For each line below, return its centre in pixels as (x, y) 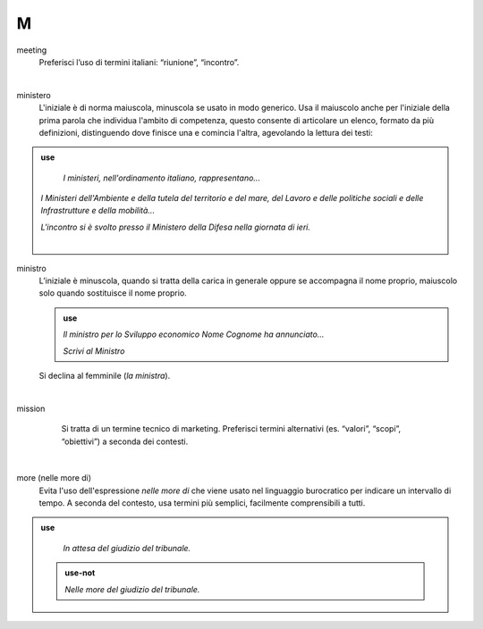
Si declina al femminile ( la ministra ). (105, 375)
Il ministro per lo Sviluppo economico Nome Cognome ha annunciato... (194, 334)
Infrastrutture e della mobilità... (98, 211)
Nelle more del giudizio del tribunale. (132, 589)
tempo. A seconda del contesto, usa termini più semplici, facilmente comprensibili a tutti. (202, 503)
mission (31, 408)
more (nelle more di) (54, 478)
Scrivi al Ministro (94, 351)
